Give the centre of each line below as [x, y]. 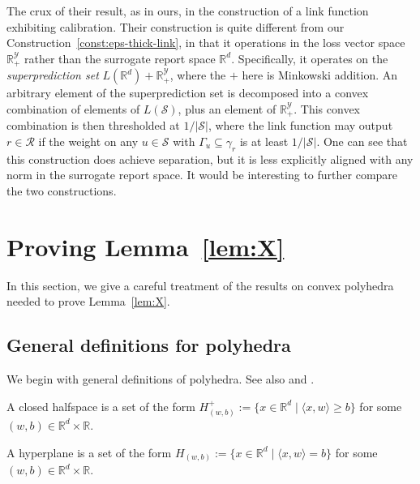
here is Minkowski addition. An [320, 75]
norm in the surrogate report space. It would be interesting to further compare [202, 175]
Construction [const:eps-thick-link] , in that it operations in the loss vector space [206, 43]
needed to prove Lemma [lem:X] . [88, 301]
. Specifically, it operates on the [310, 58]
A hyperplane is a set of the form [89, 452]
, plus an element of [227, 108]
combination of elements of [73, 108]
